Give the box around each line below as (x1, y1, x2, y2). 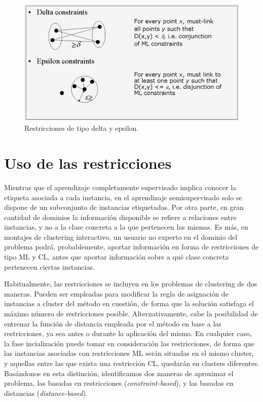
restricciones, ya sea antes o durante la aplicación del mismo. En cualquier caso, (4, 328, 252, 339)
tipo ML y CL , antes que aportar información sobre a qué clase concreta (4, 251, 229, 262)
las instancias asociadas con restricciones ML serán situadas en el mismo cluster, (4, 348, 254, 358)
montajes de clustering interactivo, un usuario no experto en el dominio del (4, 231, 238, 242)
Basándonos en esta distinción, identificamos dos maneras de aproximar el (4, 368, 234, 378)
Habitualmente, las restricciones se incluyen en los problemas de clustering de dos (4, 278, 257, 289)
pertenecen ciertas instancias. (4, 261, 95, 272)
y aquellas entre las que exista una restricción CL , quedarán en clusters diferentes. (4, 358, 259, 368)
